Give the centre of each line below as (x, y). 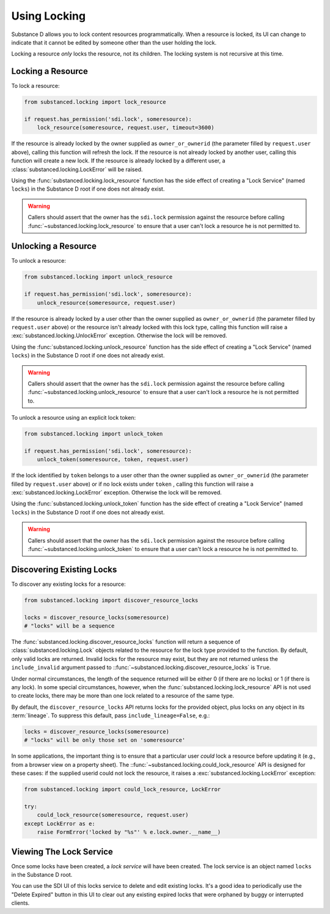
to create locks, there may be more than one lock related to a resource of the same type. (123, 696)
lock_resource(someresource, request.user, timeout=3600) (126, 128)
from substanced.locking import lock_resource (95, 102)
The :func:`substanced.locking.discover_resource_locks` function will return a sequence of (126, 642)
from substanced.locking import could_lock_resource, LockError (123, 789)
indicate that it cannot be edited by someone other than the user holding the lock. (114, 42)
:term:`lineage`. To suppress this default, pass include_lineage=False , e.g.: (111, 715)
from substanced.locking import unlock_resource (98, 277)
